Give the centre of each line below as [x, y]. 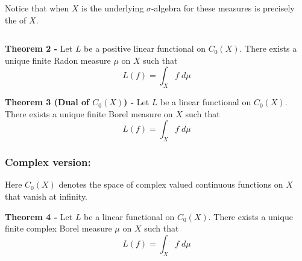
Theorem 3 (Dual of [47, 102]
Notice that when [37, 8]
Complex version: [48, 162]
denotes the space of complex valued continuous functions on [171, 184]
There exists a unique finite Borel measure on [89, 113]
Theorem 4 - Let [39, 216]
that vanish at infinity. [46, 196]
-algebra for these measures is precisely [223, 8]
